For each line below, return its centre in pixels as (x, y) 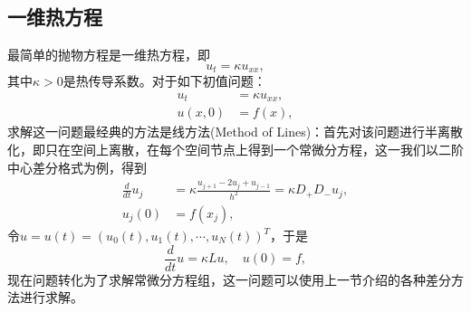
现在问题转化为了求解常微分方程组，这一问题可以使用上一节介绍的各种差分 (229, 279)
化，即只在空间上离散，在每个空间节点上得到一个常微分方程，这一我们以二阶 (235, 149)
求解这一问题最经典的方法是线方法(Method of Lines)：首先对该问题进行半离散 (235, 132)
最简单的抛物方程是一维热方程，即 (109, 55)
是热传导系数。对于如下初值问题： (164, 81)
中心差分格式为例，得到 (77, 167)
